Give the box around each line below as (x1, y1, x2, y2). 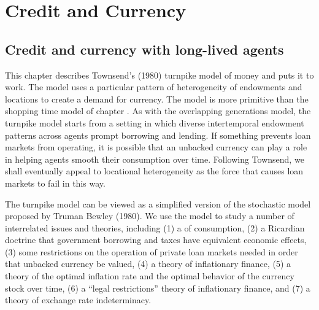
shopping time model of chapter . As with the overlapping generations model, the (5, 104, 311, 117)
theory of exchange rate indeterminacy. (5, 293, 152, 306)
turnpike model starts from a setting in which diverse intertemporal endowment (5, 116, 304, 129)
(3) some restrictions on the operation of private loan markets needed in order (5, 245, 298, 258)
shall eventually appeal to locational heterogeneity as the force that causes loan (5, 165, 304, 177)
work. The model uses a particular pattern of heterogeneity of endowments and (5, 80, 302, 93)
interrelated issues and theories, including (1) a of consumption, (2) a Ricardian (5, 221, 305, 234)
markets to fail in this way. (5, 176, 106, 189)
